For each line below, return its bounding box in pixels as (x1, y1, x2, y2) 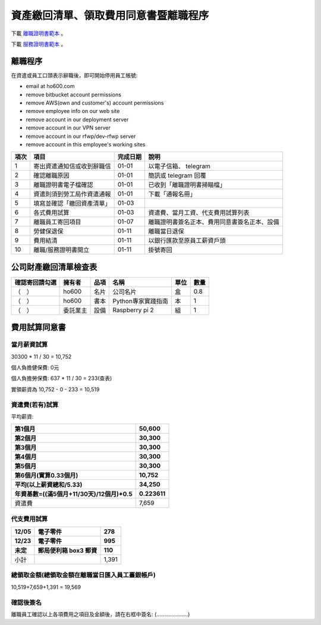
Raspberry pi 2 (112, 306, 154, 314)
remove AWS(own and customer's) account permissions (26, 99, 164, 106)
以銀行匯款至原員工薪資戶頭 (148, 237, 226, 245)
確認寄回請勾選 (14, 278, 56, 287)
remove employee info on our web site (26, 108, 120, 115)
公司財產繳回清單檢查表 (11, 262, 97, 272)
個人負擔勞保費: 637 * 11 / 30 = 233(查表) (11, 375, 112, 382)
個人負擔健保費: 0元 (11, 364, 59, 371)
